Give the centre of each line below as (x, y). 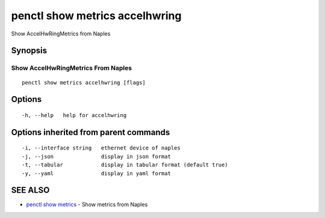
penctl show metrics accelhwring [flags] (84, 82)
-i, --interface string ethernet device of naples (101, 148)
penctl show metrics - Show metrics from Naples (87, 205)
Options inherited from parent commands (91, 132)
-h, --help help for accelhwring (74, 115)
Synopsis (29, 51)
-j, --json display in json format (97, 156)
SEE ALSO (30, 190)
